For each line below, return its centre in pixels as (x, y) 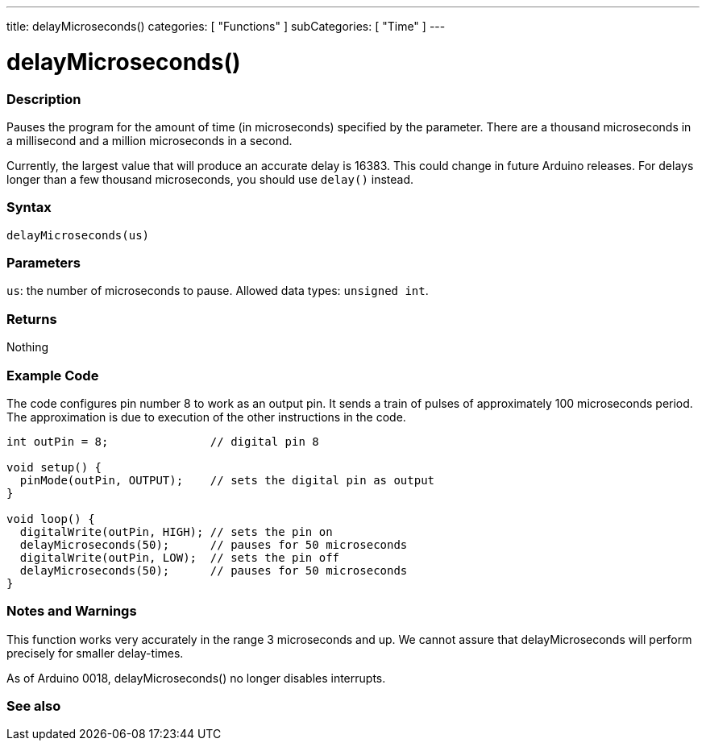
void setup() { (54, 467)
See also (34, 706)
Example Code (53, 375)
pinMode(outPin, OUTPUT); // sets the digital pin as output (227, 480)
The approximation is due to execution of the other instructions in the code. (206, 417)
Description (44, 99)
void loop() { (51, 519)
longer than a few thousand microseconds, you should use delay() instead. (210, 179)
